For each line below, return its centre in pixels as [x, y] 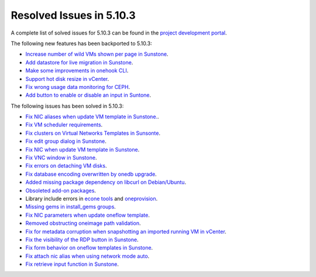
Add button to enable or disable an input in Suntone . [88, 95]
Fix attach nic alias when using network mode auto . [87, 256]
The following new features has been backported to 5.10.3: [81, 43]
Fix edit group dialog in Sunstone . [66, 141]
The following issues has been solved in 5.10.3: [67, 106]
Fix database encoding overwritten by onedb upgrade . [91, 174]
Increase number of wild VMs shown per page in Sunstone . [97, 54]
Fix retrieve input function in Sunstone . [72, 264]
